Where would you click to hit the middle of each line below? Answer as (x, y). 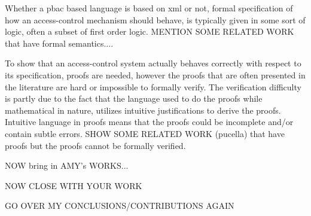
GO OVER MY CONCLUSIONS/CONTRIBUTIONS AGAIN (120, 206)
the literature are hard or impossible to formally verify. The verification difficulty (153, 86)
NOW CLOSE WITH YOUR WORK (74, 185)
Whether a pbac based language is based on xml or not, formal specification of (149, 8)
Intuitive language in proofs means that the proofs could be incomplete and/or (149, 122)
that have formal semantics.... (59, 43)
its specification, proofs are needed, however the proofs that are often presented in (155, 74)
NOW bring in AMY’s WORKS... (67, 165)
